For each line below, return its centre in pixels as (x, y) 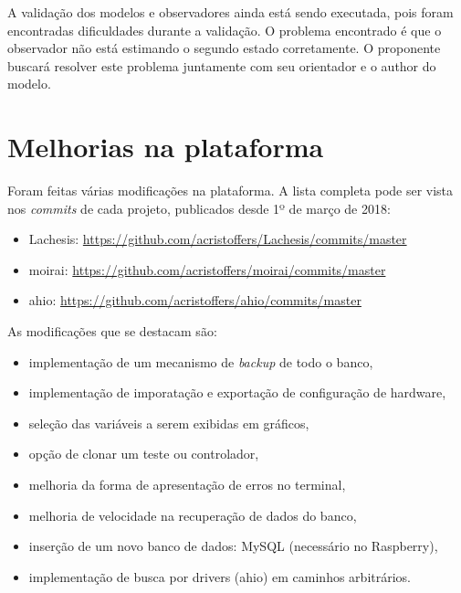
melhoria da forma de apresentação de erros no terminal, (187, 485)
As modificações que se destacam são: (112, 331)
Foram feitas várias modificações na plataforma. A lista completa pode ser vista (230, 191)
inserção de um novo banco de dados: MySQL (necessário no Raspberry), (233, 546)
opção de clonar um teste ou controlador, (144, 454)
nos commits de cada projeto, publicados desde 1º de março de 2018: (199, 208)
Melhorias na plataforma (166, 147)
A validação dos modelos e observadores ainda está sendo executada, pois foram (230, 12)
